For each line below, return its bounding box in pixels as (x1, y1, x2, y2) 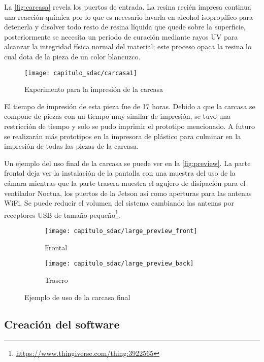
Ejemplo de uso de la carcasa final (24, 291, 130, 302)
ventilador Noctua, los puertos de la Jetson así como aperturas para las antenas (4, 187, 252, 198)
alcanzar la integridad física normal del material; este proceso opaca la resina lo (4, 41, 252, 52)
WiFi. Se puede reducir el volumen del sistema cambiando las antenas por (4, 198, 234, 208)
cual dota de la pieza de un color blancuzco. (4, 51, 141, 61)
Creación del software (4, 316, 120, 332)
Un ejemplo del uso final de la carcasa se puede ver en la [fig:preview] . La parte (4, 157, 251, 168)
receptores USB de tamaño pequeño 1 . (4, 208, 120, 220)
